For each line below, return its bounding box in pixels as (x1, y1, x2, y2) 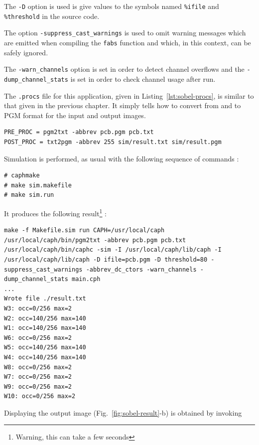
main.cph (72, 276, 101, 283)
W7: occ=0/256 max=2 (4, 373, 72, 381)
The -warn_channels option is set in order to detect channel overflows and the (4, 64, 245, 74)
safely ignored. (4, 47, 48, 57)
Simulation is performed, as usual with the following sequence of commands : (4, 153, 239, 163)
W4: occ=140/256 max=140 (4, 353, 86, 361)
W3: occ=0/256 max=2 (4, 304, 72, 312)
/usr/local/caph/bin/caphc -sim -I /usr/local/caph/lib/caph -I (4, 246, 222, 254)
